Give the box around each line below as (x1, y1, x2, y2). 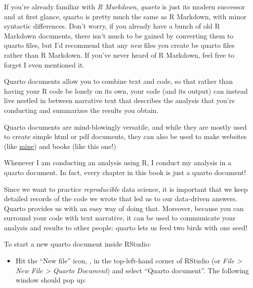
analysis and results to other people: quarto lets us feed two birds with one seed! (4, 222, 248, 232)
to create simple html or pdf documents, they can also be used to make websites (4, 131, 247, 142)
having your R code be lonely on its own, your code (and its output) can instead (4, 85, 248, 96)
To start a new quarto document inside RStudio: (4, 239, 151, 249)
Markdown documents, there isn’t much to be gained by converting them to (4, 30, 234, 40)
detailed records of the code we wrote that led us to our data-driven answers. (4, 193, 237, 204)
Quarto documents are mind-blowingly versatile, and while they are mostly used (4, 121, 247, 132)
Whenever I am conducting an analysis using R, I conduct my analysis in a (4, 157, 231, 168)
